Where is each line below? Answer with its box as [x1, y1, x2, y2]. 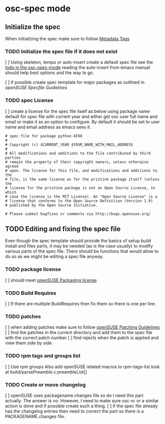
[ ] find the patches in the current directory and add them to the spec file [5, 330, 153, 336]
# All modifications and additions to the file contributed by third [5, 151, 151, 156]
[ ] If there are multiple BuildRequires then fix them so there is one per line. [5, 301, 156, 306]
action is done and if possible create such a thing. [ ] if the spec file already [5, 403, 158, 409]
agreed [5, 164, 19, 169]
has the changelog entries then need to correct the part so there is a [5, 408, 144, 414]
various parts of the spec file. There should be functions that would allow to [5, 248, 159, 254]
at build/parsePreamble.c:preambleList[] [5, 369, 87, 375]
